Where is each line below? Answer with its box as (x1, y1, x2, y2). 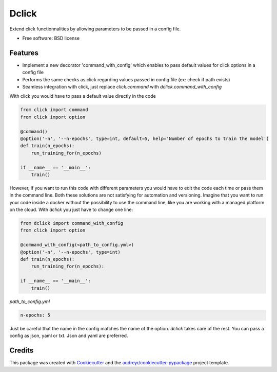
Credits (9, 346, 34, 355)
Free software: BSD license (22, 35, 80, 41)
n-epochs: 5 (20, 312, 51, 318)
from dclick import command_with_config (20, 220, 123, 226)
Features (9, 48, 38, 57)
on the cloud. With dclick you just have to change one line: (9, 206, 133, 213)
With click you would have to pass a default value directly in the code (9, 93, 156, 99)
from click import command (20, 107, 88, 113)
